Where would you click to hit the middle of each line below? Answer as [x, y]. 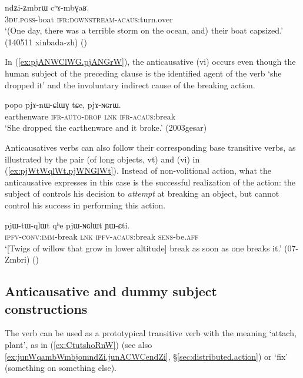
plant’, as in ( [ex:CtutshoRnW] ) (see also [79, 345]
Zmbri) [17, 259]
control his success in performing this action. [85, 205]
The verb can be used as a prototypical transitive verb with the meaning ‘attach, [151, 333]
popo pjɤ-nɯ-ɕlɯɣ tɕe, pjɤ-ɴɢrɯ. [63, 105]
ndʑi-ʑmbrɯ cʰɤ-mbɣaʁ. [47, 7]
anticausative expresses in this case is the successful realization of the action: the [150, 182]
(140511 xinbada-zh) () [46, 42]
